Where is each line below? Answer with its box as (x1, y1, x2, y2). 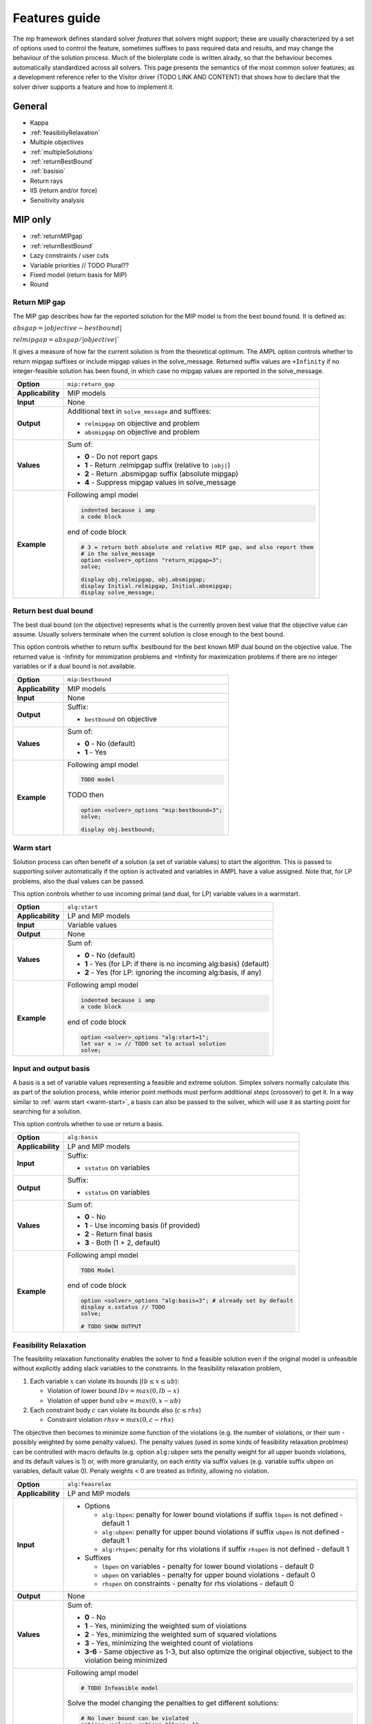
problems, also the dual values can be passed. (12, 876, 145, 885)
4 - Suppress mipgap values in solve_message (84, 478, 237, 488)
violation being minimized (84, 1655, 168, 1665)
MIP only (12, 214, 52, 225)
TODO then (67, 790, 104, 800)
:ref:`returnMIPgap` (30, 232, 85, 241)
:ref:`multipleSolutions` (30, 148, 94, 156)
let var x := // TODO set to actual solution (80, 1040, 227, 1048)
